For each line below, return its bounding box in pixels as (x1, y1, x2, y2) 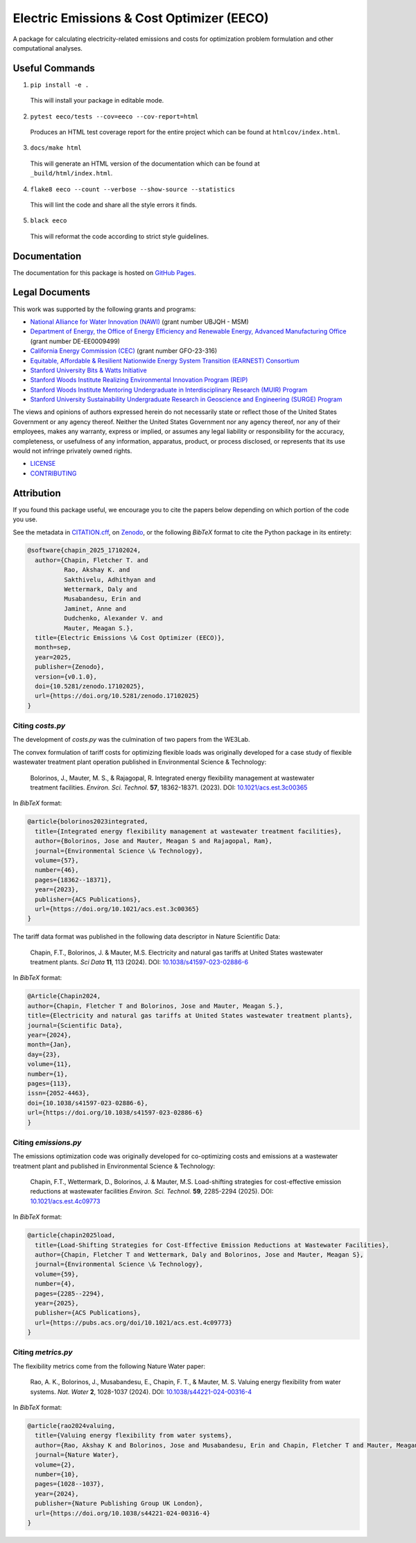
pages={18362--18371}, (35, 875, 112, 884)
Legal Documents (12, 286, 91, 298)
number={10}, (35, 1470, 79, 1478)
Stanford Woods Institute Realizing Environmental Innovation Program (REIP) (30, 376, 248, 384)
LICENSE (30, 460, 56, 468)
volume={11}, (27, 1061, 72, 1068)
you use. (12, 515, 38, 523)
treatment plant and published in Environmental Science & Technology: (12, 1162, 216, 1170)
